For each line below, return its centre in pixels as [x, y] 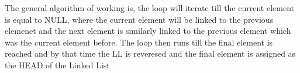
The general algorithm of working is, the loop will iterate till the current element [149, 8]
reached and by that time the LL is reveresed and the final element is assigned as [150, 53]
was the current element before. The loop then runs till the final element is [139, 42]
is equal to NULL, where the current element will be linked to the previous [139, 19]
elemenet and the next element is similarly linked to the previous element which [148, 31]
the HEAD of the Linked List [57, 65]
